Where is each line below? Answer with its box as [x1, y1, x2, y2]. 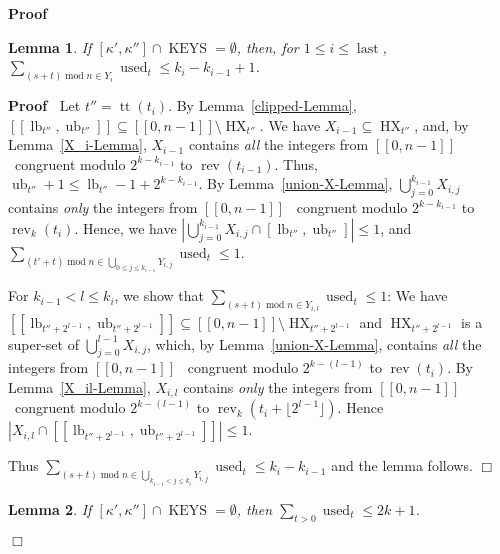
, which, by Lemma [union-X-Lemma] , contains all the [147, 333, 482, 354]
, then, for [236, 36, 299, 57]
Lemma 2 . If [8, 498, 92, 519]
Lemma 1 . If [8, 36, 92, 57]
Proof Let [8, 95, 81, 116]
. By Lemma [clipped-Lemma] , [168, 95, 357, 116]
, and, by [414, 114, 469, 135]
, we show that [114, 285, 205, 306]
